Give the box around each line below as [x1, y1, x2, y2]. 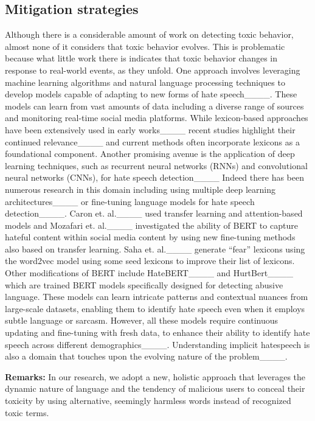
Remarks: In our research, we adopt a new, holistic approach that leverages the [5, 370, 306, 383]
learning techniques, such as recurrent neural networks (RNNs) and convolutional [5, 159, 308, 172]
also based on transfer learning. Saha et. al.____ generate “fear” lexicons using [5, 242, 305, 255]
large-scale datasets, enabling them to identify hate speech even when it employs [5, 302, 305, 315]
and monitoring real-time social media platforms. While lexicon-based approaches [5, 111, 308, 124]
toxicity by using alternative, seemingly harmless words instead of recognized [5, 394, 291, 407]
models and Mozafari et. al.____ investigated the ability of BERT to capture [5, 218, 298, 231]
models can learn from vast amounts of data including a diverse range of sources [5, 99, 304, 112]
